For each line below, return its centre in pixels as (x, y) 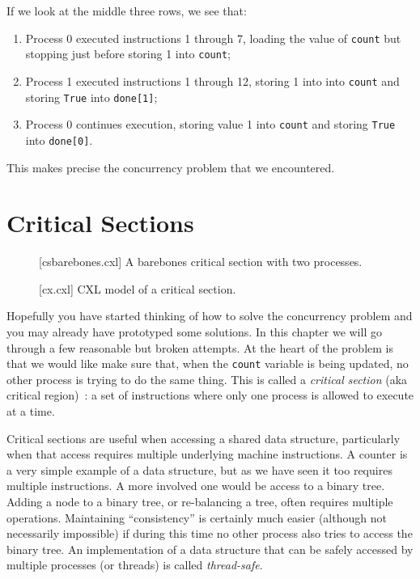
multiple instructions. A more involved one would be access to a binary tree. (196, 486)
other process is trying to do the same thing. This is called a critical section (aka (207, 379)
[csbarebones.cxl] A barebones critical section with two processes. (201, 262)
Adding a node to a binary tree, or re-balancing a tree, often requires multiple (200, 502)
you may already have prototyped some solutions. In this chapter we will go (194, 332)
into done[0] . (59, 139)
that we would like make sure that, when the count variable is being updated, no (208, 363)
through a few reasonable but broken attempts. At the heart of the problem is (200, 347)
